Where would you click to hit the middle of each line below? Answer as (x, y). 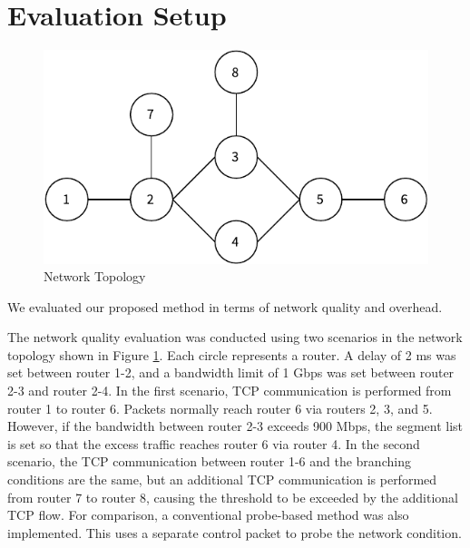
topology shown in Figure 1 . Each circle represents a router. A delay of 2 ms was (232, 354)
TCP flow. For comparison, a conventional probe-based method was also (208, 515)
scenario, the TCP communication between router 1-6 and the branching (209, 461)
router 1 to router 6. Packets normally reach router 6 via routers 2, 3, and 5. (220, 408)
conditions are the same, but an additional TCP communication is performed (222, 479)
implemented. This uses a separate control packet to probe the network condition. (235, 532)
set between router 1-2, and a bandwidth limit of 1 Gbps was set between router (231, 372)
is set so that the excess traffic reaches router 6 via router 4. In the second (214, 443)
